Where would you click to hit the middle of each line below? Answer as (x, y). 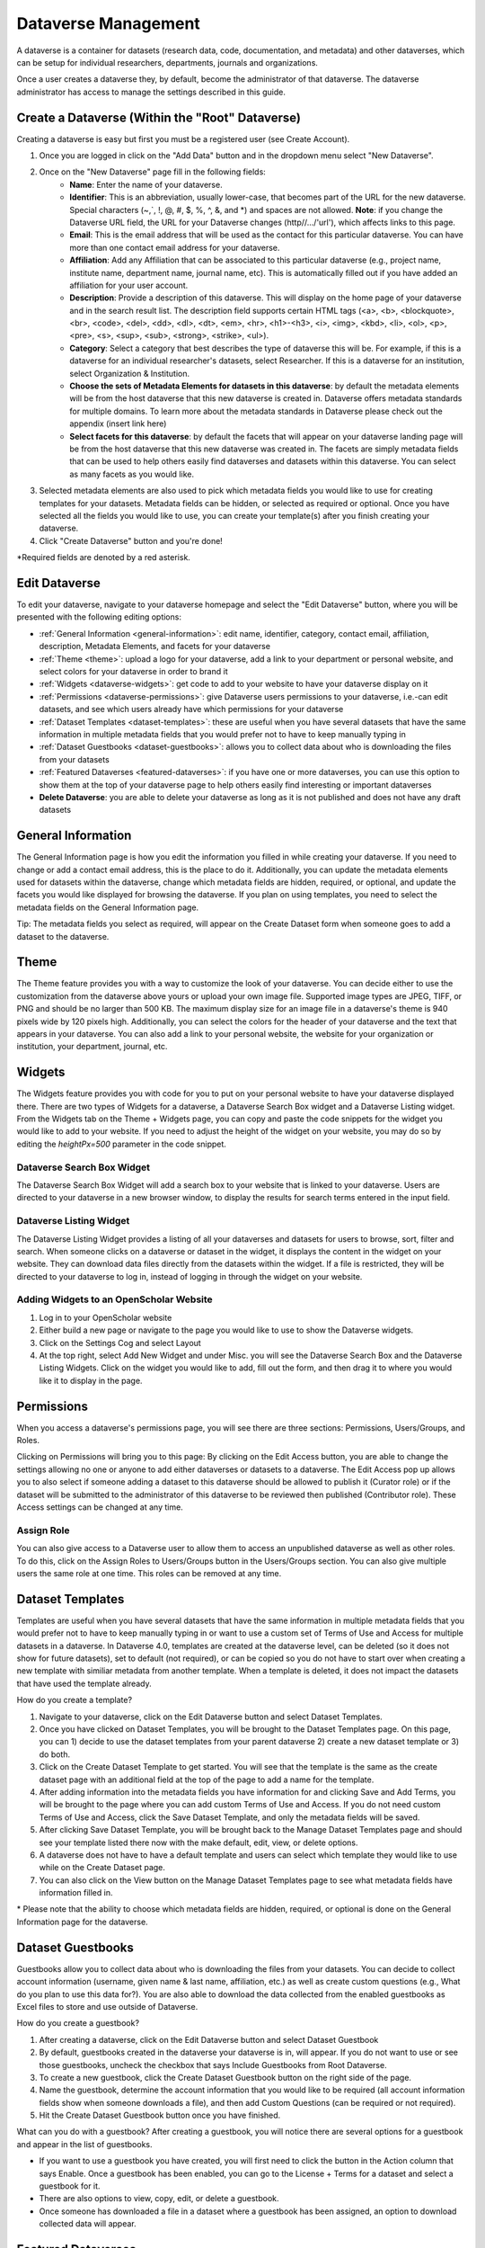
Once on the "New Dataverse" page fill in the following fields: (153, 172)
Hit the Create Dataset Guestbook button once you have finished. (160, 2115)
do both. (55, 1754)
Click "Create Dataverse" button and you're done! (131, 540)
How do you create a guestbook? (78, 2023)
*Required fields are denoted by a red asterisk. (103, 558)
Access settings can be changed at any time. (100, 1507)
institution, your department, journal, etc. (92, 1047)
